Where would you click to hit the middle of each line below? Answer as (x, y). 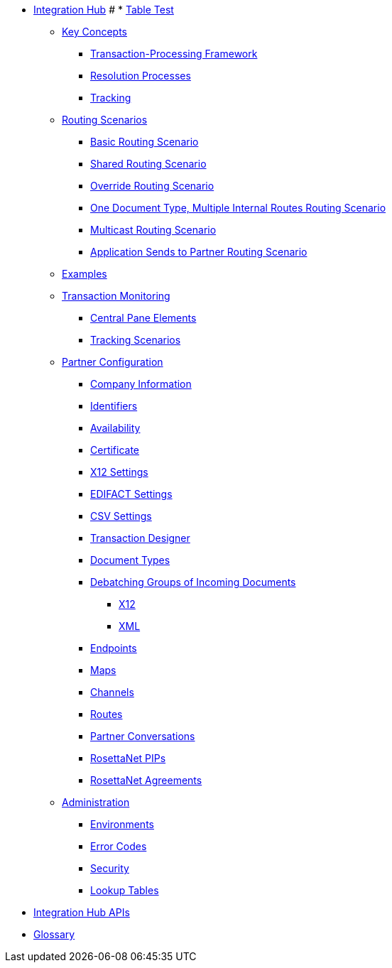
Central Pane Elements (143, 318)
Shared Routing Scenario (148, 164)
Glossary (54, 934)
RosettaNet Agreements (146, 780)
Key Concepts (95, 32)
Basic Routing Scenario (145, 142)
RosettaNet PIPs (128, 758)
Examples (85, 274)
